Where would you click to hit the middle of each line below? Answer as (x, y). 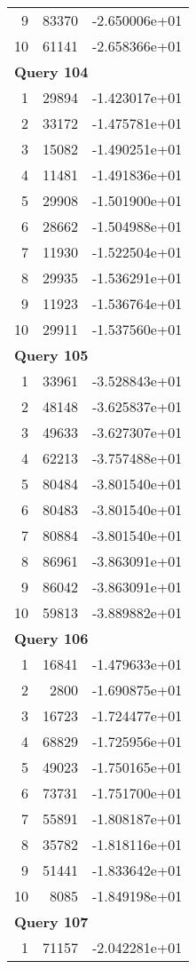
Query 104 (51, 71)
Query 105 (51, 355)
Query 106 (51, 638)
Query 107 (51, 921)
